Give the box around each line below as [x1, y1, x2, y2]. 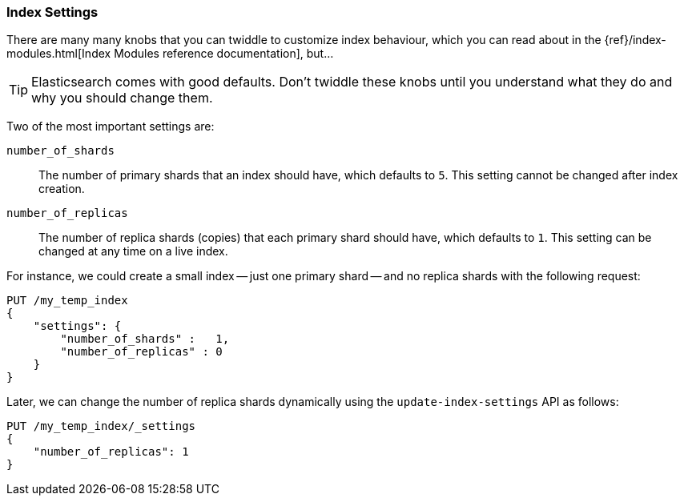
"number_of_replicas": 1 [33, 445, 189, 459]
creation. [38, 182, 85, 196]
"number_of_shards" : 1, [60, 332, 230, 346]
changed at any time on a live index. [38, 244, 228, 259]
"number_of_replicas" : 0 [60, 345, 223, 359]
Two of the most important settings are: [6, 119, 215, 134]
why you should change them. [31, 90, 213, 106]
